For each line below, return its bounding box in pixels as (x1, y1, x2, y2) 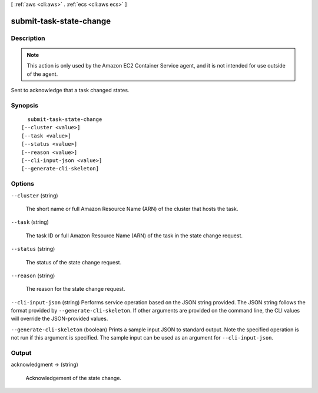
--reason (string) (11, 272, 55, 279)
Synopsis (11, 101, 38, 109)
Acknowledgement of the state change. (25, 374, 122, 381)
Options (11, 180, 35, 188)
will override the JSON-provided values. (11, 315, 108, 323)
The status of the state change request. (25, 258, 122, 266)
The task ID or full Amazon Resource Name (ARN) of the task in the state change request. (25, 232, 243, 239)
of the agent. (26, 70, 58, 78)
